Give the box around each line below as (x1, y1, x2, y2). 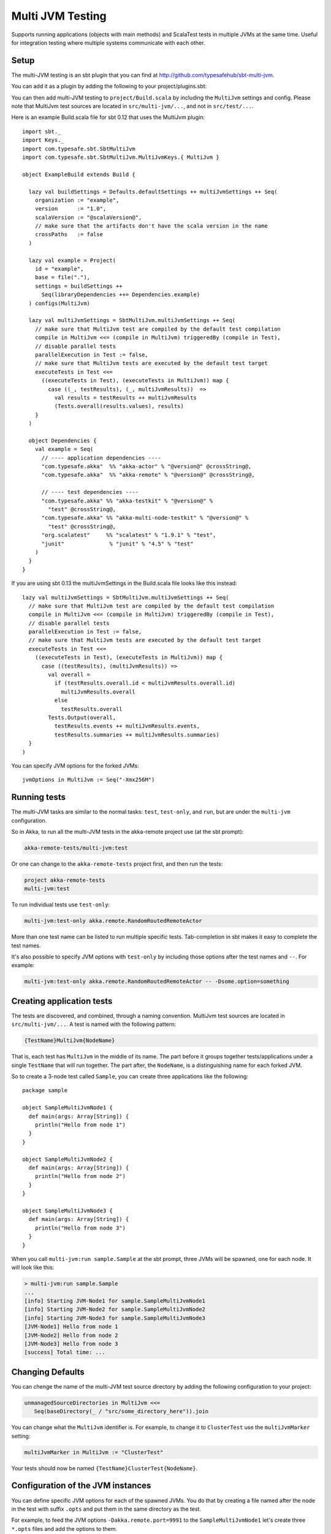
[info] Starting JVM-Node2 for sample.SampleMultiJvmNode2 (24, 1306, 205, 1313)
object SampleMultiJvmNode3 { (22, 1207, 113, 1214)
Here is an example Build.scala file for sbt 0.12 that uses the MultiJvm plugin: (11, 114, 205, 121)
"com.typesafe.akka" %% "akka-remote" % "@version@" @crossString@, (41, 471, 255, 479)
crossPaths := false (34, 231, 104, 238)
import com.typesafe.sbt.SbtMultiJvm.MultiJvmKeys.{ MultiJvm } (22, 153, 220, 161)
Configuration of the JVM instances (11, 1481, 151, 1491)
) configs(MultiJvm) (28, 299, 91, 307)
